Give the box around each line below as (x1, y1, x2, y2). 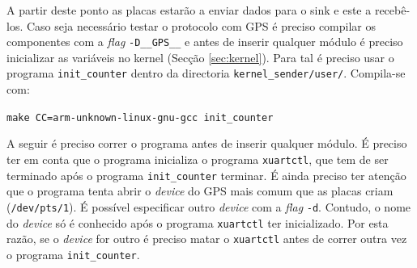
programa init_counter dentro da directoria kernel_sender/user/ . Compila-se (6, 65, 406, 82)
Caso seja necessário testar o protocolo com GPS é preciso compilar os (26, 17, 377, 34)
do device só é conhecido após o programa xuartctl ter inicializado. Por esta (6, 214, 389, 231)
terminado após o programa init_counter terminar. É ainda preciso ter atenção (6, 166, 406, 183)
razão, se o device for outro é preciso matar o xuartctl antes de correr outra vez (6, 230, 407, 247)
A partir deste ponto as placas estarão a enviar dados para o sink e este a (6, 2, 372, 18)
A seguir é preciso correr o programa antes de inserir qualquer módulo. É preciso (6, 135, 407, 152)
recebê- (374, 2, 411, 18)
